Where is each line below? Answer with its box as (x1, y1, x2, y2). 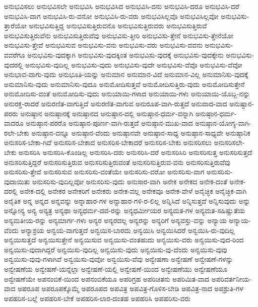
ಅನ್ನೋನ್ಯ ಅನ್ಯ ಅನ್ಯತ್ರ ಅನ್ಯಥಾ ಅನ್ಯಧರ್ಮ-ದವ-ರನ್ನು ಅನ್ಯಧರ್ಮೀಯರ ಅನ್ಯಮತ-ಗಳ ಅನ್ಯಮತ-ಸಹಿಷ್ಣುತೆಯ (4, 205, 245, 216)
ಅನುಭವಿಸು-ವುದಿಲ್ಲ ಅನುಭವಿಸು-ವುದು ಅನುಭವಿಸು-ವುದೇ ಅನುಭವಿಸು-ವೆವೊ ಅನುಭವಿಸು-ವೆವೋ (25, 59, 243, 70)
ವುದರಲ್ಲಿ (4, 59, 23, 70)
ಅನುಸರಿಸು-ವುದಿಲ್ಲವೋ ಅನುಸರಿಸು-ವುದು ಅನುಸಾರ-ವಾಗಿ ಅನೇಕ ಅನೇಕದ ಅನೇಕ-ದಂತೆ (32, 176, 227, 186)
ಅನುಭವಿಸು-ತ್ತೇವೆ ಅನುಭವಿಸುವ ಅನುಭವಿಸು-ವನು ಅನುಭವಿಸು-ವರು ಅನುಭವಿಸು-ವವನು (4, 40, 203, 50)
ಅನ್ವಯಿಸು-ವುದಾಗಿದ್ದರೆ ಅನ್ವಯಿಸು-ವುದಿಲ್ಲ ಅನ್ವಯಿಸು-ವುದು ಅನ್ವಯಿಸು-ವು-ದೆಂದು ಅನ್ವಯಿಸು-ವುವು (4, 244, 227, 254)
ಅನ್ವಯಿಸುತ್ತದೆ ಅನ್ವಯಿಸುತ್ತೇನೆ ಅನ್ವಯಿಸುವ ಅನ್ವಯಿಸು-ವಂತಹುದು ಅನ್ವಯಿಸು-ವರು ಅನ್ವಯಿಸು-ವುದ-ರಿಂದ (4, 234, 244, 245)
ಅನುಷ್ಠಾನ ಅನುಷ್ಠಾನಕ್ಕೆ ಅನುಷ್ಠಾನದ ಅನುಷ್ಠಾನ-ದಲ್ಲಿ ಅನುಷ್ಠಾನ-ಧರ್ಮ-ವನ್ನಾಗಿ (20, 108, 193, 118)
